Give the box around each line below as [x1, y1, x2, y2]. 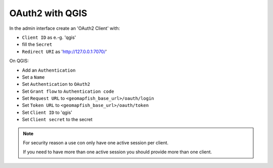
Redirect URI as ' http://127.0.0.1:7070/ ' [22, 48, 107, 54]
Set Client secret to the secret [22, 117, 93, 123]
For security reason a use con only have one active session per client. [23, 140, 169, 146]
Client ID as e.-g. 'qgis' [22, 34, 76, 40]
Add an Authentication [22, 67, 76, 73]
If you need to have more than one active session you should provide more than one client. [23, 149, 212, 155]
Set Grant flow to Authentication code [22, 88, 114, 94]
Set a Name [22, 74, 45, 80]
